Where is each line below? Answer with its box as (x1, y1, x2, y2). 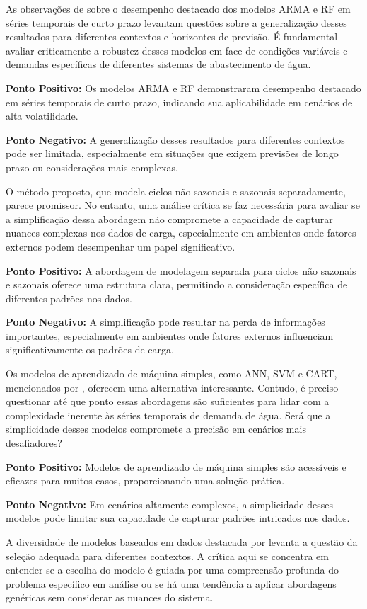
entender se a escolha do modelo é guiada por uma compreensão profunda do (6, 562, 339, 577)
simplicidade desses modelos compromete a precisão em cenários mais (6, 421, 306, 436)
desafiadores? (6, 436, 62, 450)
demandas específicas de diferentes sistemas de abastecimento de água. (6, 57, 311, 72)
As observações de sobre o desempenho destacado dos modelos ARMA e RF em (6, 1, 351, 16)
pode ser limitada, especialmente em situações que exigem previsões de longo (6, 146, 339, 161)
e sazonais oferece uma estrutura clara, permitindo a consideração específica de (6, 277, 348, 292)
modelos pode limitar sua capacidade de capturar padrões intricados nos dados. (6, 511, 350, 525)
